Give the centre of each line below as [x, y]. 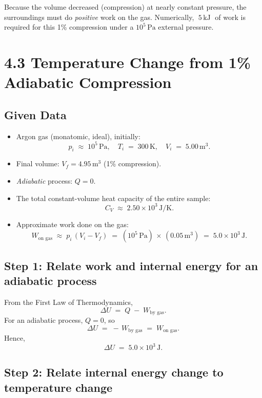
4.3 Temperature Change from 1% [127, 62]
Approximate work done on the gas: [72, 224]
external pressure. [186, 27]
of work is [230, 17]
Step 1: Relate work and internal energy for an [131, 265]
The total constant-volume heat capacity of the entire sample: [113, 198]
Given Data [35, 114]
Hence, [15, 338]
